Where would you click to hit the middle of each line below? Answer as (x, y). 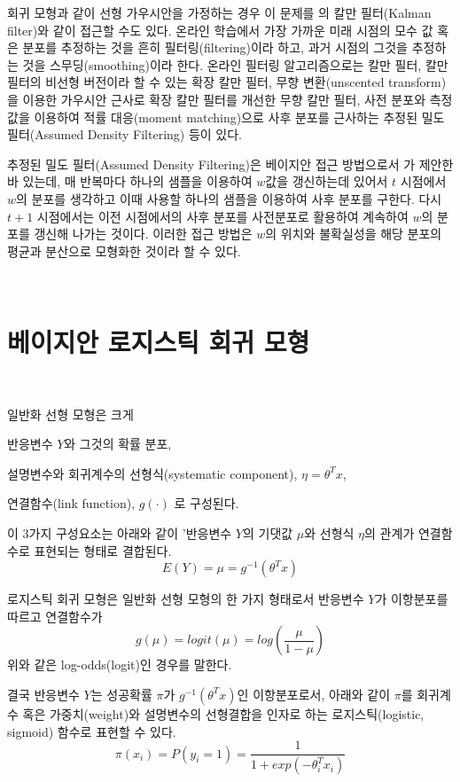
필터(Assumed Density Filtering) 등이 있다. (125, 134)
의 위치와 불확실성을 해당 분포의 (354, 234)
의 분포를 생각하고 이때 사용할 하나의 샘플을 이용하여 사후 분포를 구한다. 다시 (229, 198)
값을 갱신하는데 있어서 (327, 181)
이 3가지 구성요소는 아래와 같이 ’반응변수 (120, 533)
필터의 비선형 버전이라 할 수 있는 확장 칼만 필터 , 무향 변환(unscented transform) (227, 82)
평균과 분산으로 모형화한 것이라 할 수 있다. (124, 250)
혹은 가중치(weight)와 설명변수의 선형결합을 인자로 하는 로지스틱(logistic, (223, 713)
